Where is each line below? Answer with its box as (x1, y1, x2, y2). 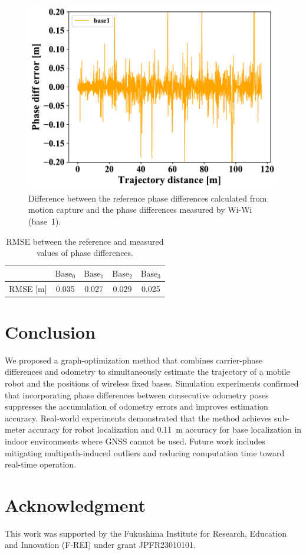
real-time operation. (5, 458, 77, 470)
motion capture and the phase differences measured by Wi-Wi (28, 203, 252, 216)
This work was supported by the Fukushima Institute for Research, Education (5, 527, 287, 539)
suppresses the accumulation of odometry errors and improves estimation (5, 400, 268, 413)
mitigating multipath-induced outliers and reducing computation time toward (5, 446, 285, 459)
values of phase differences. (37, 246, 133, 259)
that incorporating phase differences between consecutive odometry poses (5, 388, 269, 401)
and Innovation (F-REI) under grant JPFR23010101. (5, 538, 196, 551)
